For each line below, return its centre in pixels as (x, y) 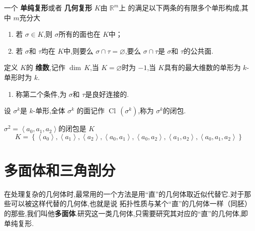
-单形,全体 (49, 111)
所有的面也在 (80, 34)
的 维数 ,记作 (46, 67)
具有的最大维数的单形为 (203, 67)
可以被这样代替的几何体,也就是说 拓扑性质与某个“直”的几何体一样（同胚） (131, 203)
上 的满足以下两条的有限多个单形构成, (180, 7)
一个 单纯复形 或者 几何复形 (48, 7)
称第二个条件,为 (41, 94)
